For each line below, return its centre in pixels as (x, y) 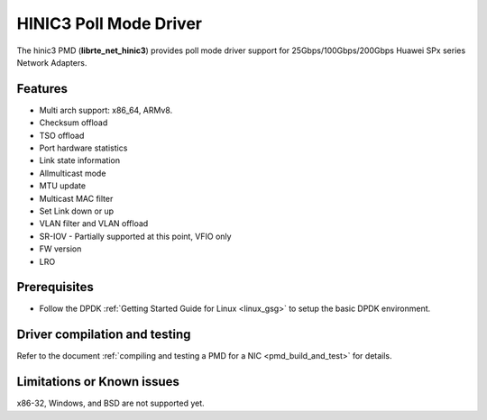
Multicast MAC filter (76, 198)
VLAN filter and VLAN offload (94, 224)
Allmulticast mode (73, 173)
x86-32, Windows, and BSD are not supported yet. (110, 403)
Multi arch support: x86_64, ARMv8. (106, 110)
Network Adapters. (52, 62)
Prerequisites (55, 287)
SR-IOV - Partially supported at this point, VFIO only (135, 236)
